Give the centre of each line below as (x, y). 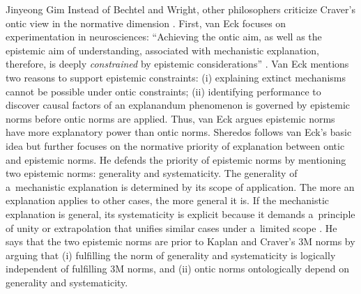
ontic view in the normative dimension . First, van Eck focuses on (146, 23)
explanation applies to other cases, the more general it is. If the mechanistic (168, 200)
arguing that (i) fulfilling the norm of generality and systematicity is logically (171, 255)
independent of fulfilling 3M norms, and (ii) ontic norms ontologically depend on (178, 269)
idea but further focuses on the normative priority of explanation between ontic (175, 145)
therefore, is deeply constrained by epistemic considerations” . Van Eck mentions (177, 64)
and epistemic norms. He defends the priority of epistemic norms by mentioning (176, 159)
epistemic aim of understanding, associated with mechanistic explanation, (162, 50)
